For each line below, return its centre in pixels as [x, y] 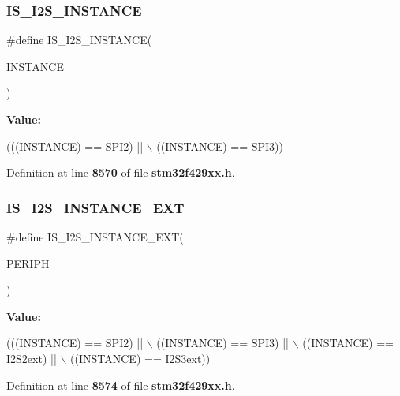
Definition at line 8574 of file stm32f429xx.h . [121, 385]
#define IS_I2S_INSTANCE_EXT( [95, 237]
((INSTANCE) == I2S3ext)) [140, 358]
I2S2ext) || [32, 358]
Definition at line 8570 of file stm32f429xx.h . [121, 172]
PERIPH [28, 263]
